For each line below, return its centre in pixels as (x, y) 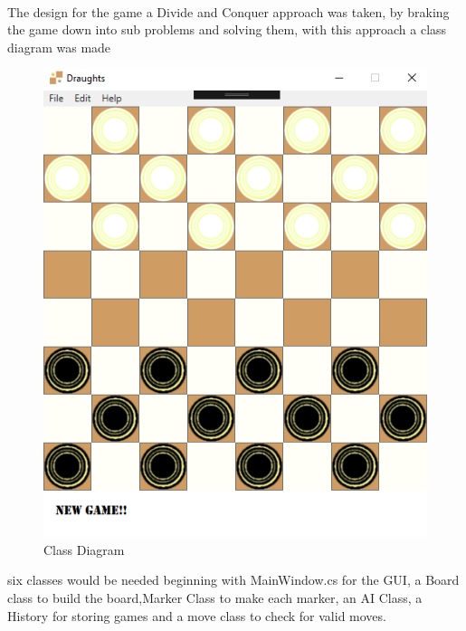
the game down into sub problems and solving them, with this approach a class (227, 29)
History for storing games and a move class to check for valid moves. (197, 615)
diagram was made (59, 47)
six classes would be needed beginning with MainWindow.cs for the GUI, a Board (233, 580)
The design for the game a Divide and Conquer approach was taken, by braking (228, 11)
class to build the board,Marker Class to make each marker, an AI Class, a (215, 597)
